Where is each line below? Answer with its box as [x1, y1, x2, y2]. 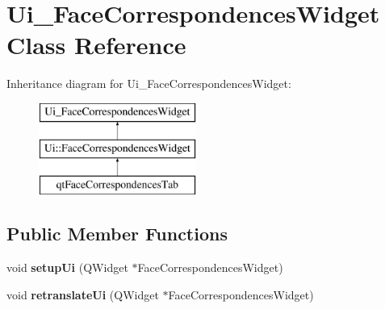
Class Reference [6, 28, 186, 61]
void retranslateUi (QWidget [6, 286, 159, 303]
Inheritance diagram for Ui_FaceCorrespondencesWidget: [6, 75, 291, 92]
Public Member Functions [6, 221, 228, 246]
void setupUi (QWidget [6, 259, 128, 276]
